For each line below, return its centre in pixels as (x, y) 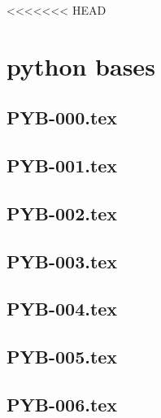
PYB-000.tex (62, 118)
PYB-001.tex (62, 165)
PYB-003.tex (62, 261)
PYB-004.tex (62, 309)
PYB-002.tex (62, 213)
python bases (81, 65)
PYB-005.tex (62, 357)
